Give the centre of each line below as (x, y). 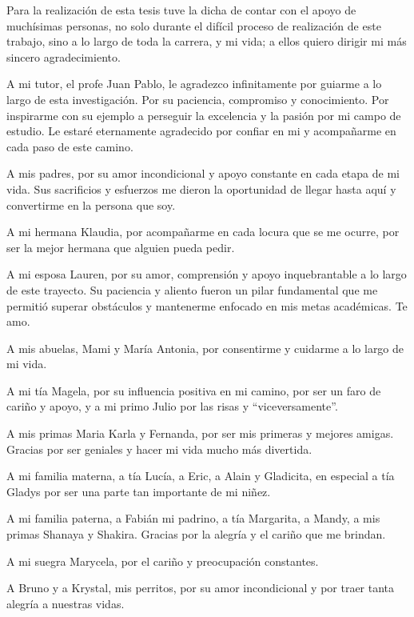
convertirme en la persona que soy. (91, 204)
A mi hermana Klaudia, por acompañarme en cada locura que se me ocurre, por (203, 232)
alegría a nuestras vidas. (66, 603)
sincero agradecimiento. (64, 56)
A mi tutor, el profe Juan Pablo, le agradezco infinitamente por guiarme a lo (194, 84)
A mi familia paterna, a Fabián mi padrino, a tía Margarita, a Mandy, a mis (193, 518)
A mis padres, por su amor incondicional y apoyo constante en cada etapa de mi (203, 173)
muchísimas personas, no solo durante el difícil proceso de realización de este (194, 25)
